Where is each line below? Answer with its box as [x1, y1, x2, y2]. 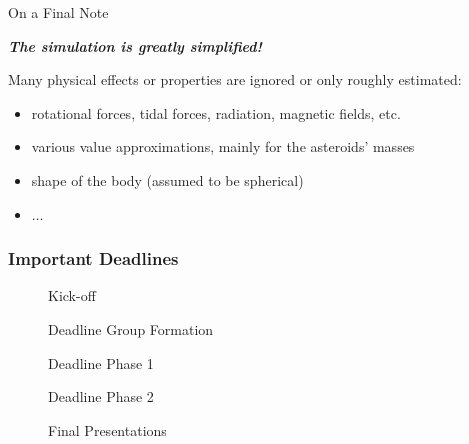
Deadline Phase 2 [48, 386, 154, 407]
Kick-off [48, 285, 96, 306]
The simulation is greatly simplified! [8, 35, 262, 56]
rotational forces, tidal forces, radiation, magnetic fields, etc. [31, 102, 401, 123]
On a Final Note [8, 2, 109, 22]
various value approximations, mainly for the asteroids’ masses [31, 136, 415, 157]
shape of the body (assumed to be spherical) [31, 169, 304, 190]
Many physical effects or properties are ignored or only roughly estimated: [8, 69, 462, 90]
